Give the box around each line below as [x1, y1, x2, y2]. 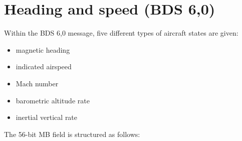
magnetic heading [16, 44, 70, 55]
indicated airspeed [16, 61, 72, 72]
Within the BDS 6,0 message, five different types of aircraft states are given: [4, 28, 238, 38]
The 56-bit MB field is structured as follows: [4, 128, 140, 139]
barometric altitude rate [16, 95, 90, 105]
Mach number [16, 78, 59, 88]
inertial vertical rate [16, 112, 78, 122]
